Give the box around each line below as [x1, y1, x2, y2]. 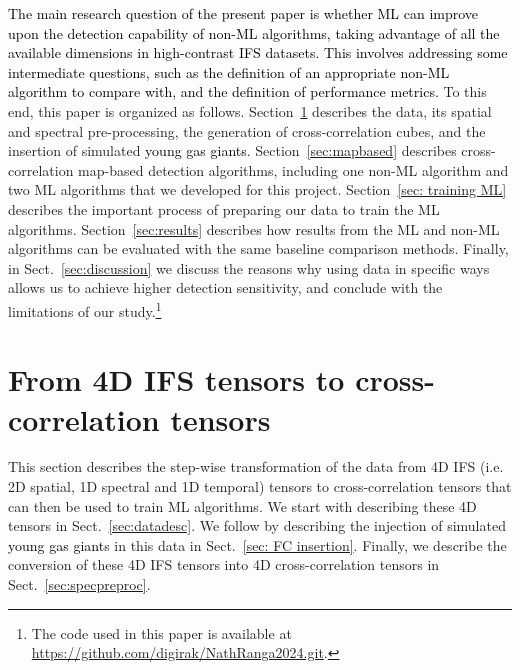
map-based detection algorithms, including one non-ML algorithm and [78, 159, 509, 180]
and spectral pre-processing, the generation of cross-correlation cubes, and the [8, 120, 486, 141]
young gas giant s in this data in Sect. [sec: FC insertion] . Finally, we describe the [8, 534, 507, 555]
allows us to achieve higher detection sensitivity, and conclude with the [8, 277, 443, 298]
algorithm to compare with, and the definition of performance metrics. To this [8, 81, 487, 102]
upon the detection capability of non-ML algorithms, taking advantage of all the [8, 22, 500, 43]
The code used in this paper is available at [31, 622, 292, 643]
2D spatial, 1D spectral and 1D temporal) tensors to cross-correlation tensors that [8, 476, 512, 497]
